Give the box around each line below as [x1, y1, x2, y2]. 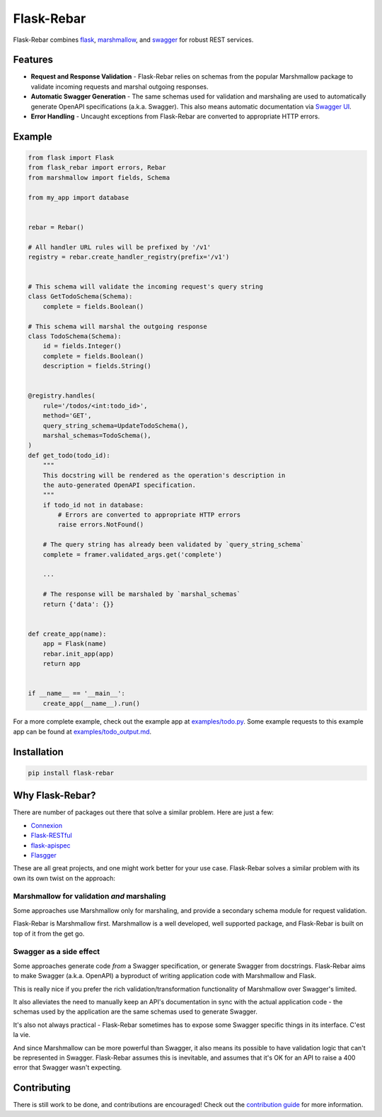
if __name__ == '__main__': [28, 690, 125, 697]
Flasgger [30, 851, 57, 859]
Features [13, 54, 53, 66]
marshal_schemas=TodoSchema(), [42, 431, 151, 439]
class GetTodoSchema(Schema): [28, 293, 133, 301]
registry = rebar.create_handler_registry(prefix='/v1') [28, 252, 230, 261]
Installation [13, 746, 64, 758]
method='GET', [42, 412, 92, 420]
